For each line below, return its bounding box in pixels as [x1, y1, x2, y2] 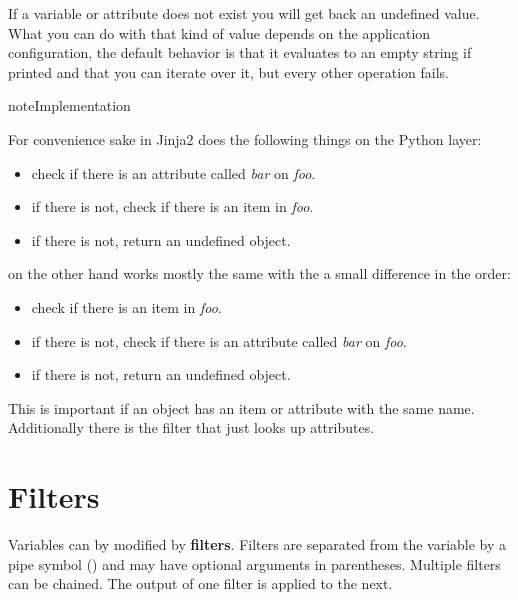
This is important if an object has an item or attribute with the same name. [8, 397, 475, 418]
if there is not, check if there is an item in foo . [31, 196, 314, 217]
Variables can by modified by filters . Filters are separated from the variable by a [8, 534, 507, 555]
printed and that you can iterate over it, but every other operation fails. [8, 61, 449, 82]
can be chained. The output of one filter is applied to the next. [8, 573, 393, 594]
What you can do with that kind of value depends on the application [8, 22, 431, 43]
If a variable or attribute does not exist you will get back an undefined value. [8, 3, 480, 23]
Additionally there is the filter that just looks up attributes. [8, 417, 375, 438]
